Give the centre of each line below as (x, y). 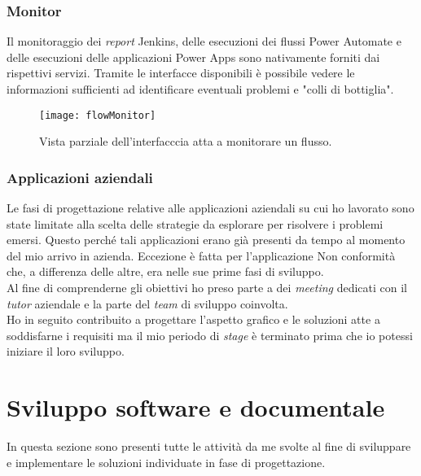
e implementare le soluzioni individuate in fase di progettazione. (166, 462)
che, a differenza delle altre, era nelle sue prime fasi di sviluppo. (165, 271)
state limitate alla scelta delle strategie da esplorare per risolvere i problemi (195, 223)
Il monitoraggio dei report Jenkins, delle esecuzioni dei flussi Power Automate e (204, 41)
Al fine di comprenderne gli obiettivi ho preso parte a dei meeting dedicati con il (207, 288)
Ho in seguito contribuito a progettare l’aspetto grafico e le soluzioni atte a (193, 319)
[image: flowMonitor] (98, 115)
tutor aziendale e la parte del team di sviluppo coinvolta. (147, 303)
